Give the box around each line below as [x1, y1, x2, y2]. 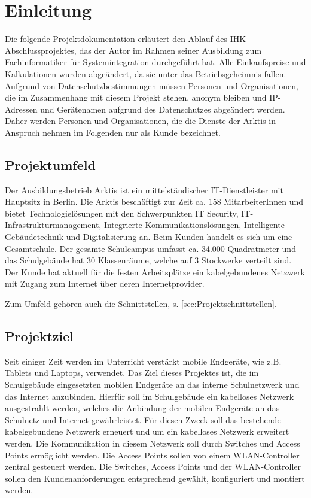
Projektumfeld [5, 155, 96, 174]
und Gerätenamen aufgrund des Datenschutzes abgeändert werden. [40, 102, 285, 115]
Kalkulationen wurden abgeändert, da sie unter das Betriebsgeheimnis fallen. [5, 67, 286, 80]
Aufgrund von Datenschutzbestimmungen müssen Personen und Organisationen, [5, 79, 299, 92]
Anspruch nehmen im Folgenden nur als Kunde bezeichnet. [5, 126, 221, 138]
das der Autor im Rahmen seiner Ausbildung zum [79, 44, 262, 56]
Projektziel [5, 327, 74, 345]
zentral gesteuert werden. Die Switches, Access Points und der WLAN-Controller [5, 460, 301, 473]
